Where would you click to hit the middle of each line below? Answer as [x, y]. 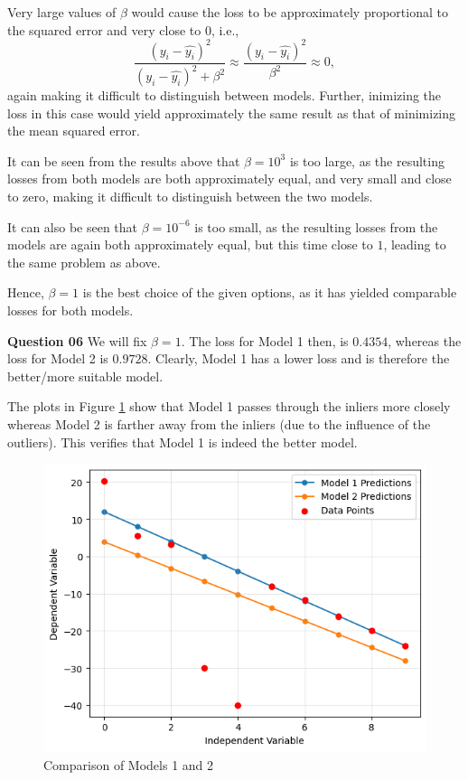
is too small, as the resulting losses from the [316, 226]
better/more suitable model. [85, 376]
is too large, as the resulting [367, 160]
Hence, [26, 292]
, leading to [415, 244]
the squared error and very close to [104, 29]
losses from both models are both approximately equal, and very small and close [229, 179]
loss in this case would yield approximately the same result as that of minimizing [232, 113]
